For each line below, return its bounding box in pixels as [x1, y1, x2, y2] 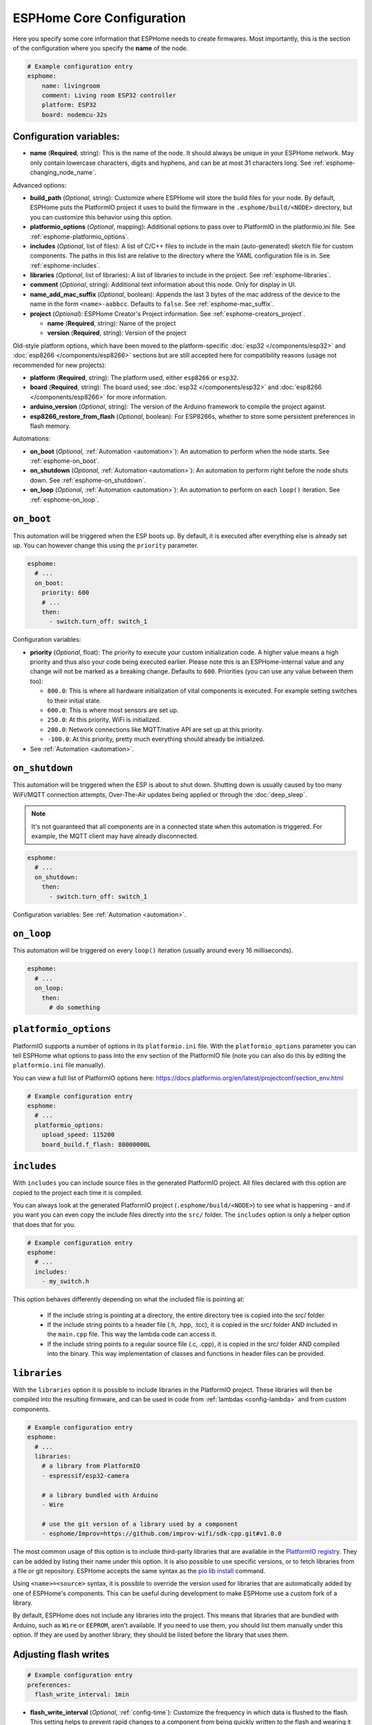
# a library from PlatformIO [41, 1462, 141, 1470]
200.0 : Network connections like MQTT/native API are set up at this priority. [47, 725, 264, 733]
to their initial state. [47, 696, 102, 704]
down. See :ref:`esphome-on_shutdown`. [30, 476, 146, 484]
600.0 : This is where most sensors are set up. [47, 706, 179, 714]
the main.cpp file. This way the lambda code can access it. [47, 1330, 217, 1339]
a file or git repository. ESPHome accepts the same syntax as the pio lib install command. [12, 1566, 266, 1575]
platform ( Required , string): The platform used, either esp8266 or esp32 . [30, 373, 239, 382]
